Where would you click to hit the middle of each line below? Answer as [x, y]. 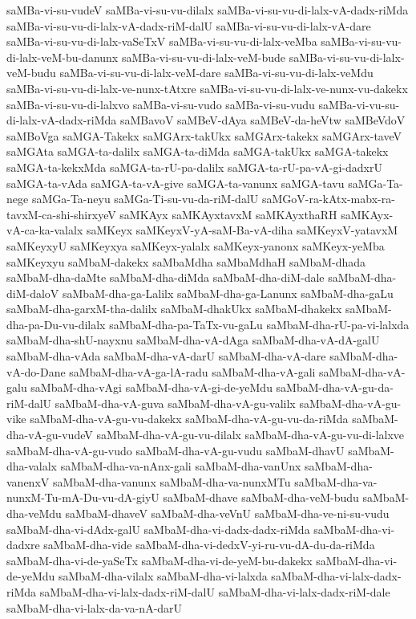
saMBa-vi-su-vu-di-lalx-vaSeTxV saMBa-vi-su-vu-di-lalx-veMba [162, 41]
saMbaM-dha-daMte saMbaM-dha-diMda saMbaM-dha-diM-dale [166, 277]
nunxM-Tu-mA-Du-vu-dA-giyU [83, 497]
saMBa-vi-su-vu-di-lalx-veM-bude [204, 57]
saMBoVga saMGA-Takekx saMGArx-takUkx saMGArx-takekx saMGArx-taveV [204, 135]
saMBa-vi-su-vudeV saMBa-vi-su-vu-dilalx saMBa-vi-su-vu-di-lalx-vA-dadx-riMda [208, 10]
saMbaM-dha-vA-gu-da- [335, 387]
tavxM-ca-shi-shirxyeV [61, 214]
